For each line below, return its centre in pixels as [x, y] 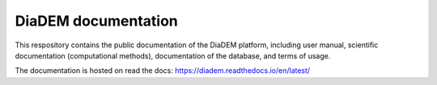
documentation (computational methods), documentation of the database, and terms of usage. [173, 55]
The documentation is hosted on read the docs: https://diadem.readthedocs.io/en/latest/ [163, 71]
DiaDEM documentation [96, 21]
